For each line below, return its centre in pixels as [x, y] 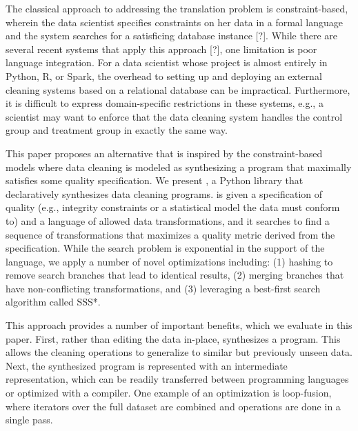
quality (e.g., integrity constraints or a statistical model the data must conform [173, 207]
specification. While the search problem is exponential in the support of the [165, 248]
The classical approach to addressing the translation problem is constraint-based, [177, 8]
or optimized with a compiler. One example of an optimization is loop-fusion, [169, 393]
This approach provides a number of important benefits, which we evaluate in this [179, 325]
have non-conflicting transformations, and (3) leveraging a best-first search [163, 288]
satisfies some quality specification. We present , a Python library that [155, 180]
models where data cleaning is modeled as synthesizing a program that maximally [179, 167]
